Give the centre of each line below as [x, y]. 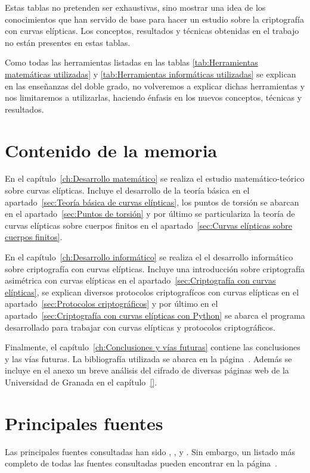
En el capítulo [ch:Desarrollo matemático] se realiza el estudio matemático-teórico [155, 178]
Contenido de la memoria [111, 150]
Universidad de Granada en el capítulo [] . [81, 382]
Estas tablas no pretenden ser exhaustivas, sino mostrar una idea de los [135, 7]
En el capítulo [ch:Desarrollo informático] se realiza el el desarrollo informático [149, 257]
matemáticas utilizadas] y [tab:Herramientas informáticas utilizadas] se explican [151, 74]
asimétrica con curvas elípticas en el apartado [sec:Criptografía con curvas [140, 280]
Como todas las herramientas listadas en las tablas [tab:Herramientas [131, 62]
